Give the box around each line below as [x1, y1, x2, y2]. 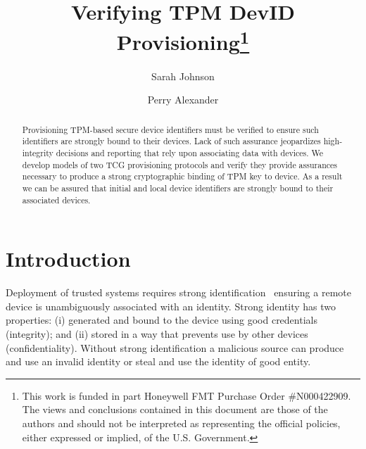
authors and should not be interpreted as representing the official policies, [22, 415, 341, 430]
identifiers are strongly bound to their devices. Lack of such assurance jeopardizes [22, 135, 321, 147]
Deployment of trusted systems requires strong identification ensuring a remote [6, 285, 351, 300]
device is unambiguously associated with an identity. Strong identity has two [6, 298, 336, 313]
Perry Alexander [147, 92, 219, 107]
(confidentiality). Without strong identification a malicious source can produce [6, 340, 344, 355]
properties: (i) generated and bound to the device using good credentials [6, 312, 317, 327]
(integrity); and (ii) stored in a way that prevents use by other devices [6, 326, 308, 341]
